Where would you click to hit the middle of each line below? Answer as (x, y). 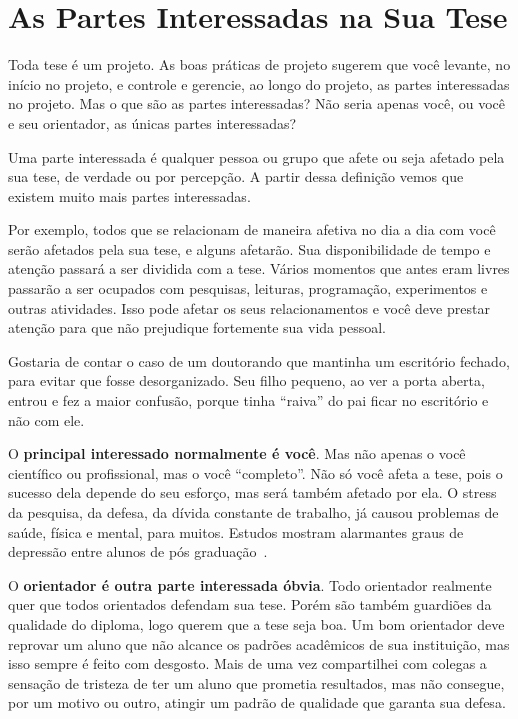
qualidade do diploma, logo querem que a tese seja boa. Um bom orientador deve (256, 623)
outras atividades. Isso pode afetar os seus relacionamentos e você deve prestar (249, 307)
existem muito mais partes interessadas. (129, 195)
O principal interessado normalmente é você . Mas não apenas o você (237, 453)
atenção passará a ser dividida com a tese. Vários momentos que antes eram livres (259, 268)
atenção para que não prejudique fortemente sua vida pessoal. (197, 327)
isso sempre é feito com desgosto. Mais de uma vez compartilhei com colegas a (247, 663)
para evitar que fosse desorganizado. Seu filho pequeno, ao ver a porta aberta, (246, 380)
